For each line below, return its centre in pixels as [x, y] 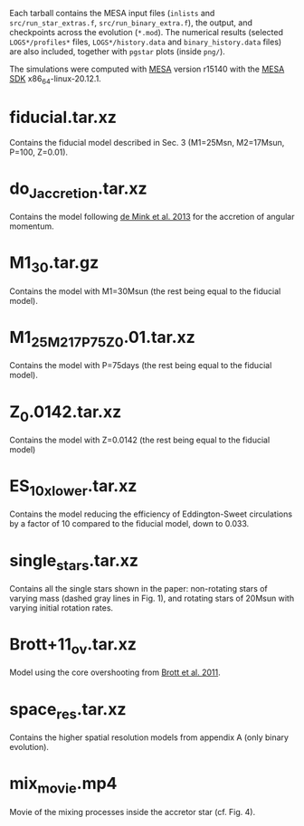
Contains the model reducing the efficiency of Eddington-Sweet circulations [151, 514]
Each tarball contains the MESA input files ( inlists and [112, 13]
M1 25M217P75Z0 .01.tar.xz [103, 339]
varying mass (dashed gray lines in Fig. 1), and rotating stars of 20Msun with [152, 598]
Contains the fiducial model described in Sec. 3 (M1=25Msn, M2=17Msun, [147, 142]
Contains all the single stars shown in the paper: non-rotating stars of [139, 588]
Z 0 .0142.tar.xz [66, 413]
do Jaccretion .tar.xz [78, 190]
